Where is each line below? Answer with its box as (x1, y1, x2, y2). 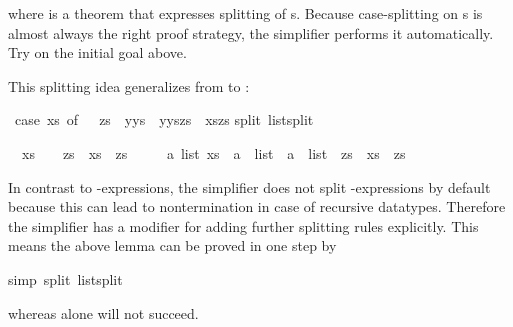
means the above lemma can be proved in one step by (8, 235, 337, 256)
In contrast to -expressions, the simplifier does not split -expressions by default (8, 176, 491, 197)
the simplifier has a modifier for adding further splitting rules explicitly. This (8, 215, 479, 236)
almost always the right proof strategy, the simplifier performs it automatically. (8, 22, 494, 43)
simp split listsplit (8, 268, 123, 289)
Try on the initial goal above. (8, 42, 187, 63)
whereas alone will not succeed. (8, 302, 199, 323)
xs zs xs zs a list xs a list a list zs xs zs (21, 142, 406, 163)
